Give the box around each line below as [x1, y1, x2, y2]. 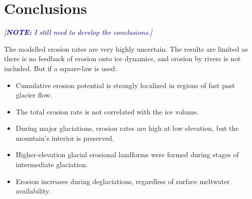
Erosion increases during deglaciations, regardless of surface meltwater [15, 176, 230, 186]
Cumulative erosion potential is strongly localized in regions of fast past [15, 80, 235, 90]
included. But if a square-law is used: [4, 63, 117, 73]
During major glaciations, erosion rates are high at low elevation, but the [15, 123, 239, 133]
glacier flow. [15, 90, 52, 100]
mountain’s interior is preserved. [15, 132, 114, 143]
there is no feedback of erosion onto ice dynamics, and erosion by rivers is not [4, 53, 241, 64]
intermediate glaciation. [15, 159, 88, 170]
